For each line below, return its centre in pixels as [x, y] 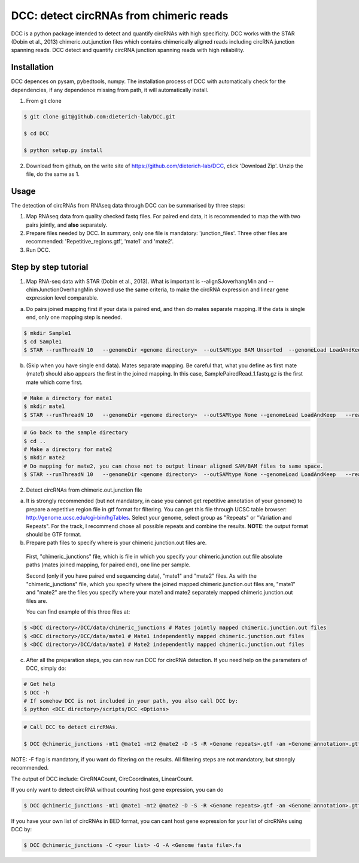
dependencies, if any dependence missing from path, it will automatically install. [110, 90]
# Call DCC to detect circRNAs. [71, 727]
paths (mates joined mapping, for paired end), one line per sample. [108, 565]
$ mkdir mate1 [44, 406]
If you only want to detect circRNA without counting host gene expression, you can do [117, 789]
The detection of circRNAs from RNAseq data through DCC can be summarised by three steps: [128, 205]
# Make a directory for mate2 [68, 449]
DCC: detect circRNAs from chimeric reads [120, 16]
